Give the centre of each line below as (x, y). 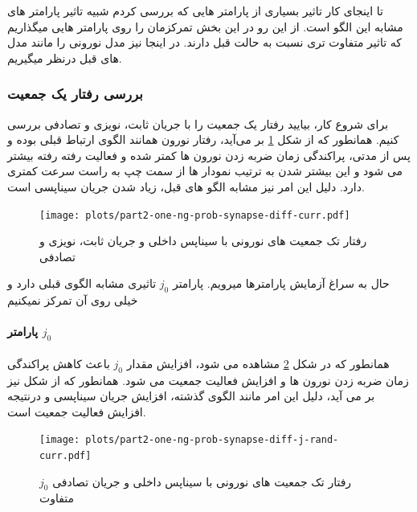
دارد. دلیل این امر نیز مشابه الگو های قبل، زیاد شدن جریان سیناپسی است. (186, 186)
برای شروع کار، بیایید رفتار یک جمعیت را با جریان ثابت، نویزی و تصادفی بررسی (198, 123)
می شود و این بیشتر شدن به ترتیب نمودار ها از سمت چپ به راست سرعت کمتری (205, 171)
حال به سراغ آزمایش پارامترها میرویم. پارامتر (281, 283)
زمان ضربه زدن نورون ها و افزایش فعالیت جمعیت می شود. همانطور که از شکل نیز (208, 380)
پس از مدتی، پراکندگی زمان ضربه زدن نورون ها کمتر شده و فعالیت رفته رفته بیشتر (209, 155)
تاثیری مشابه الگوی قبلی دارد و (82, 283)
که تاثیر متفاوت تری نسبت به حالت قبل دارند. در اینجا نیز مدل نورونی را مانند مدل (204, 42)
